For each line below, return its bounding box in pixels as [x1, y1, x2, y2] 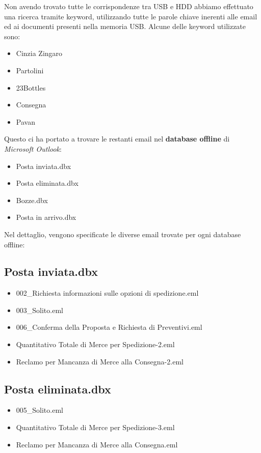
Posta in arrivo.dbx [16, 212, 76, 222]
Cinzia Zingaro [16, 48, 63, 59]
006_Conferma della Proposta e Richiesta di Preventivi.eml [16, 322, 202, 332]
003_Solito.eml [16, 304, 63, 315]
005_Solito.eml [16, 405, 63, 415]
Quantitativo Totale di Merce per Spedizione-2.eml [16, 339, 175, 350]
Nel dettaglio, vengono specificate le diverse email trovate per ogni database [4, 229, 241, 239]
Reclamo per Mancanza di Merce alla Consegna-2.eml [16, 356, 184, 366]
